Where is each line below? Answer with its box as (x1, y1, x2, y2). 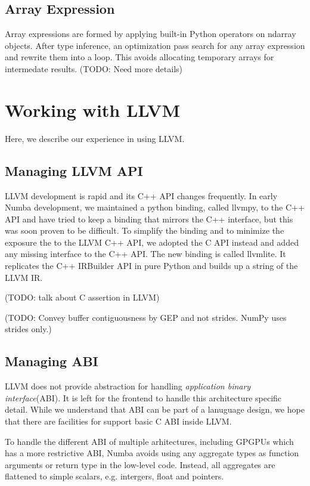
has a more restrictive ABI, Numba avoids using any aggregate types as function (5, 447, 299, 459)
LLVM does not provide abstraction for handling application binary (5, 380, 251, 392)
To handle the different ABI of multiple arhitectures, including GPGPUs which (5, 435, 294, 447)
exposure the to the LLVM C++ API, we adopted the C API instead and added (5, 236, 299, 248)
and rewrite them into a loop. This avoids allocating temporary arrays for (5, 51, 274, 63)
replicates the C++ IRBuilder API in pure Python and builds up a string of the (5, 259, 298, 272)
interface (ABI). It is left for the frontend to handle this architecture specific (5, 391, 282, 404)
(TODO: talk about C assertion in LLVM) (5, 291, 160, 304)
